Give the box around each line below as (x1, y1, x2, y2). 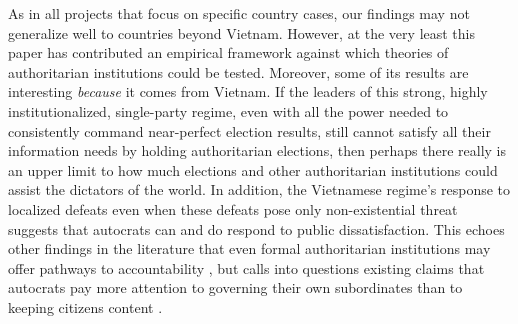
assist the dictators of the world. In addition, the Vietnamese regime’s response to (8, 179, 511, 200)
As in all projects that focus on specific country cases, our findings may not (8, 3, 470, 23)
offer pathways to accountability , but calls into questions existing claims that (8, 257, 485, 278)
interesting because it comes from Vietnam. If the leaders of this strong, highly (8, 81, 488, 102)
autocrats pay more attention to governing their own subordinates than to (8, 277, 463, 298)
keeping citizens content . (8, 296, 163, 317)
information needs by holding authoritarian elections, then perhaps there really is (8, 140, 506, 161)
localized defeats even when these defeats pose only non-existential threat (8, 198, 458, 219)
